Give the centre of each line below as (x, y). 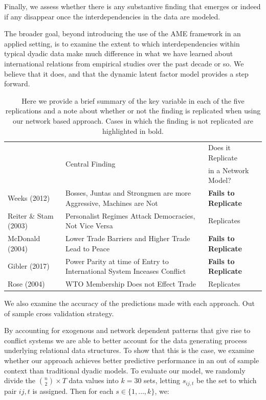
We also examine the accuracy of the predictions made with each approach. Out (129, 303)
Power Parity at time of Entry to (117, 261)
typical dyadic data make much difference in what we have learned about (119, 53)
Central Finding (90, 164)
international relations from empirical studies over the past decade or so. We (124, 63)
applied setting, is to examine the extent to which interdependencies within (122, 43)
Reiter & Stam (31, 215)
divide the (20, 380)
